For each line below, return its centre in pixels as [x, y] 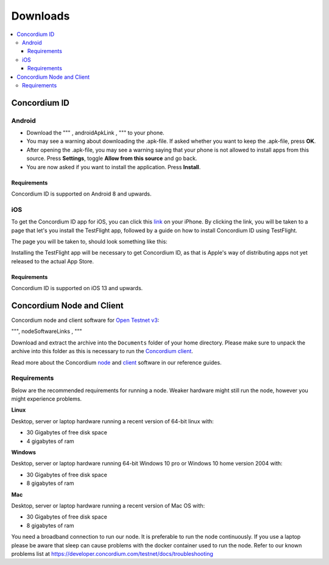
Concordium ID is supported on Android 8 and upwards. [81, 194]
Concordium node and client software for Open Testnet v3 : [85, 320]
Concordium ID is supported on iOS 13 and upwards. [77, 288]
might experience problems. [47, 399]
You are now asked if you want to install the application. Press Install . [114, 167]
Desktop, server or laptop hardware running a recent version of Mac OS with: [108, 506]
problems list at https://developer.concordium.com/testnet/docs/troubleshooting [112, 553]
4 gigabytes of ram [50, 441]
